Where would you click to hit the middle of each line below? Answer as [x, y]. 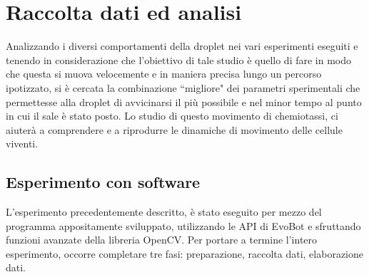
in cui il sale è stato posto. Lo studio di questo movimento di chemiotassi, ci [172, 116]
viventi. [22, 143]
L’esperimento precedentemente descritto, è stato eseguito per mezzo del [164, 212]
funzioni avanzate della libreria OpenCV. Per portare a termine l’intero [162, 240]
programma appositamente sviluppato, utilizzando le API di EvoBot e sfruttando [183, 225]
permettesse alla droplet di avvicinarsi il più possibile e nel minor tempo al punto [184, 101]
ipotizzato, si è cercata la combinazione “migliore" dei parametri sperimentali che [183, 87]
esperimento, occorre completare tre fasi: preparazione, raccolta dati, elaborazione [184, 253]
